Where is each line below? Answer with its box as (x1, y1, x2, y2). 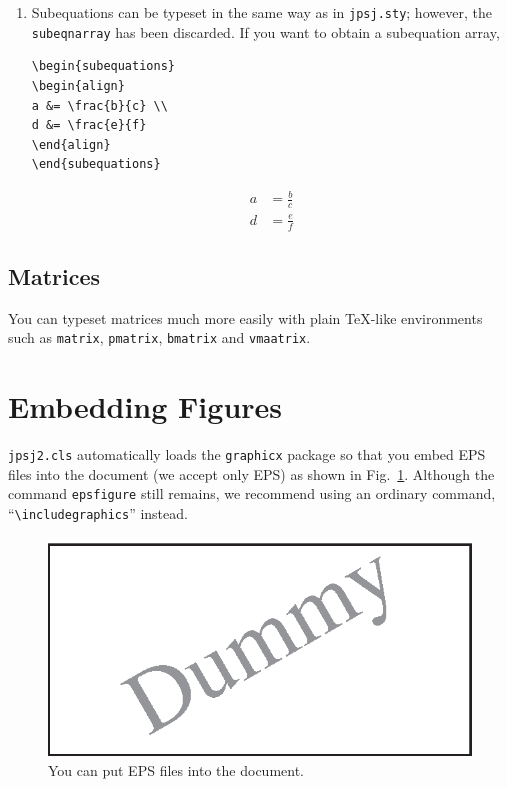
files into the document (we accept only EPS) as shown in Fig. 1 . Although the (8, 463, 495, 484)
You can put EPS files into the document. (48, 759, 304, 780)
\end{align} (31, 137, 111, 152)
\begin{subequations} (31, 59, 175, 74)
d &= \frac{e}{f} (31, 118, 147, 133)
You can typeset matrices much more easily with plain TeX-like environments (8, 307, 483, 328)
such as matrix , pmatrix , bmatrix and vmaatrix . (8, 327, 311, 348)
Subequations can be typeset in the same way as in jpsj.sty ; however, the (31, 2, 492, 22)
